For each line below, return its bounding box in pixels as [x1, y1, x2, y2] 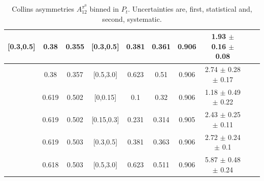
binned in [89, 4, 119, 14]
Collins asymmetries [12, 4, 75, 14]
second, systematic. [102, 13, 162, 24]
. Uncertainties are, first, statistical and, [128, 4, 252, 14]
